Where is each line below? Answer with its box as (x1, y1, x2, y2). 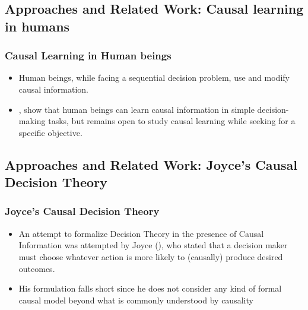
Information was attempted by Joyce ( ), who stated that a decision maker (18, 239, 288, 251)
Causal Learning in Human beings (5, 48, 172, 63)
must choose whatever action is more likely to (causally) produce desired (18, 250, 283, 262)
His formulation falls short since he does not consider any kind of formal (18, 282, 282, 295)
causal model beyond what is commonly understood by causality (18, 293, 253, 306)
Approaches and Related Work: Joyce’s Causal (5, 155, 297, 173)
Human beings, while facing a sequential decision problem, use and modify (18, 71, 290, 84)
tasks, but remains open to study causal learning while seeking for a (48, 115, 296, 127)
